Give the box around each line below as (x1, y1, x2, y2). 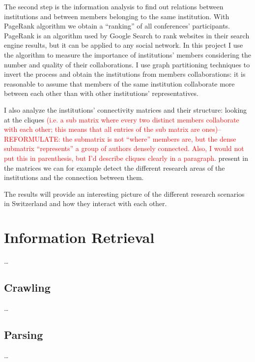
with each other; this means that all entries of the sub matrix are (4, 124, 200, 134)
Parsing (4, 327, 43, 342)
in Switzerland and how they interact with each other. (4, 198, 167, 209)
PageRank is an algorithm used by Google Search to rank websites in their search (4, 30, 250, 40)
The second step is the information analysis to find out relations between (4, 1, 224, 11)
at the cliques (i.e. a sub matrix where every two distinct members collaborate (4, 114, 239, 124)
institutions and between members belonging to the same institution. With (4, 11, 229, 21)
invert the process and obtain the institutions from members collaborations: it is (4, 69, 246, 79)
